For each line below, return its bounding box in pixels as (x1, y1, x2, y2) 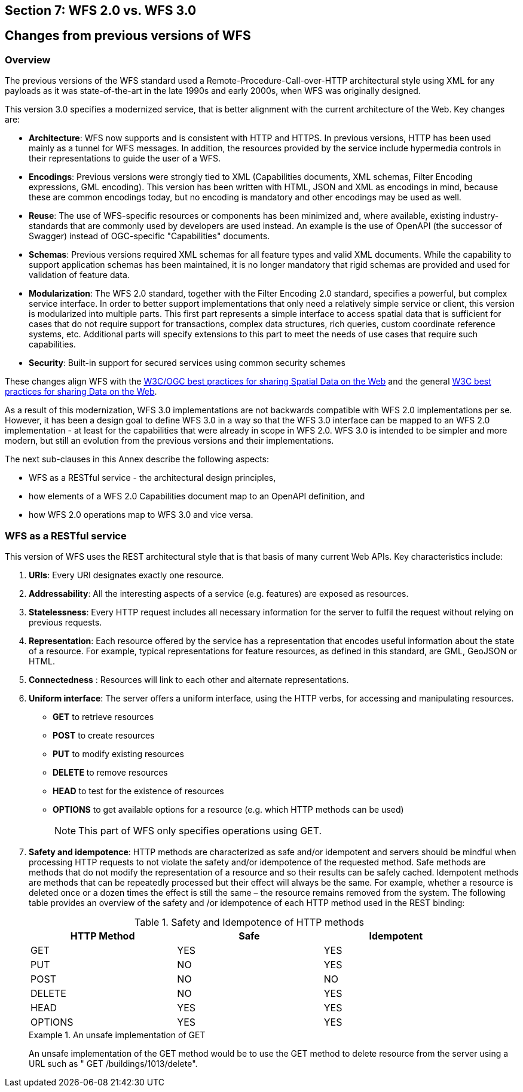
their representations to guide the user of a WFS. (29, 153, 221, 164)
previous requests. (29, 617, 102, 627)
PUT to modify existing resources (53, 748, 184, 759)
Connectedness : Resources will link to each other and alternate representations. (29, 674, 349, 685)
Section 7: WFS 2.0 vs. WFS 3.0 (5, 3, 197, 18)
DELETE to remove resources (53, 767, 168, 777)
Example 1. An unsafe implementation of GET (29, 1029, 206, 1040)
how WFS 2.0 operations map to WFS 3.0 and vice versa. (29, 510, 253, 520)
